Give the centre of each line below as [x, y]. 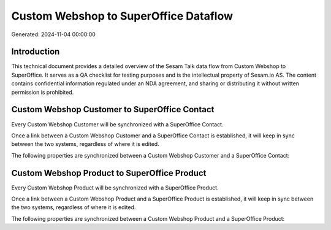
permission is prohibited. [43, 92]
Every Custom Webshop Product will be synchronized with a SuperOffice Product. [115, 188]
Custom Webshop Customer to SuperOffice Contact [113, 109]
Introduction [36, 52]
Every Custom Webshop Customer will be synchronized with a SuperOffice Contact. [117, 124]
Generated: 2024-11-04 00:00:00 [54, 34]
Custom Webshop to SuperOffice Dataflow [122, 16]
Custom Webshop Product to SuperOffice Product [109, 173]
